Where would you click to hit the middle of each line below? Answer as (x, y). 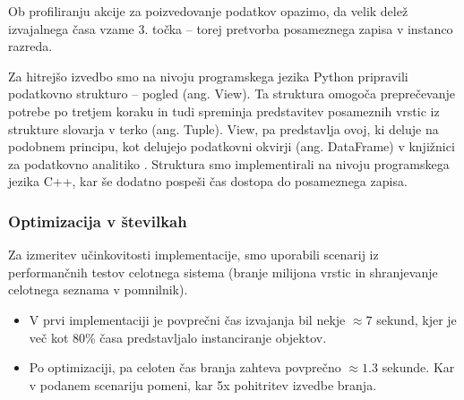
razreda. (30, 46)
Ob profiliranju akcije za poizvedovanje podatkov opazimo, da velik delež (208, 11)
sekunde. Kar (418, 367)
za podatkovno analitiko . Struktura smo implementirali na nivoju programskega (229, 163)
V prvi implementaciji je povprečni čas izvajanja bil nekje (187, 319)
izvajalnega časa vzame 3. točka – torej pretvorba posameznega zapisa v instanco (231, 28)
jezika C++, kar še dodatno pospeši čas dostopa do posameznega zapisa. (208, 181)
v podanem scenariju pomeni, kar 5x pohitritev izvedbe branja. (203, 384)
